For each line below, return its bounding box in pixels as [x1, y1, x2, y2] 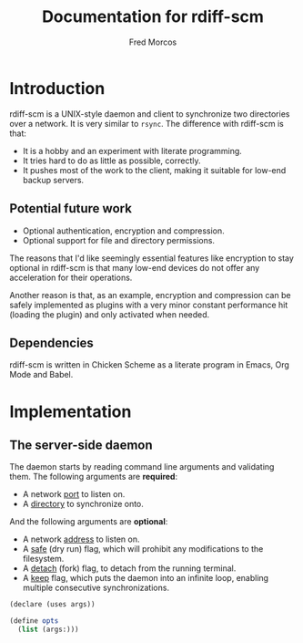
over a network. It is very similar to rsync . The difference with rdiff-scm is [9, 118, 284, 129]
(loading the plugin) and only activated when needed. [9, 308, 210, 320]
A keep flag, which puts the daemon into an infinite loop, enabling [22, 573, 269, 584]
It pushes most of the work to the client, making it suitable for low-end [22, 164, 287, 175]
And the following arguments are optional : [9, 516, 168, 527]
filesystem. [22, 554, 65, 565]
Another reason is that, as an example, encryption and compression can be [9, 289, 291, 300]
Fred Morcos [128, 36, 177, 47]
